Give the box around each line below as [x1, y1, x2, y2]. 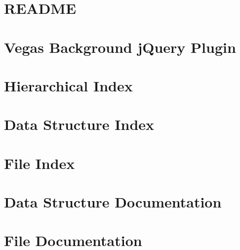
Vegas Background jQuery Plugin [4, 37, 236, 57]
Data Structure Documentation [4, 192, 222, 212]
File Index [4, 153, 75, 173]
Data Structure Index [4, 114, 155, 134]
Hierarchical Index [4, 75, 133, 95]
